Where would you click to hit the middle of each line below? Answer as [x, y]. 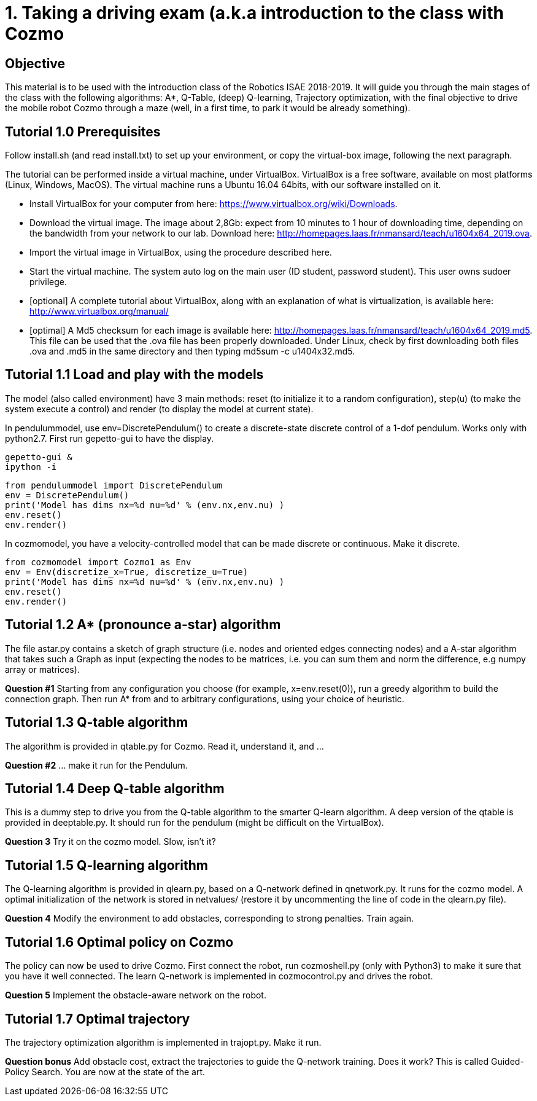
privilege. [48, 282]
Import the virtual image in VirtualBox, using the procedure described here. [181, 253]
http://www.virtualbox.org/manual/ [99, 311]
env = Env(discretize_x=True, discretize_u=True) [127, 572]
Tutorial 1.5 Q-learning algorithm [106, 865]
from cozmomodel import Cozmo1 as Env [98, 562]
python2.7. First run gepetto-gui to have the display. [110, 438]
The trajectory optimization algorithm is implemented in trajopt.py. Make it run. [163, 1042]
